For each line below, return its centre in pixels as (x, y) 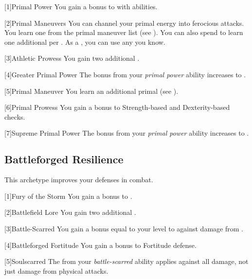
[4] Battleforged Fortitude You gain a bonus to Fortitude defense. (100, 245)
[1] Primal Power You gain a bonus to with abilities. (81, 6)
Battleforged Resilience (64, 159)
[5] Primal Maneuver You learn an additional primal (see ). (91, 91)
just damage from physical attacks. (56, 270)
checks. (15, 116)
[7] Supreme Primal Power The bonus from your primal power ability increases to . (127, 133)
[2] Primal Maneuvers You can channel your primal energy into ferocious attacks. (124, 23)
